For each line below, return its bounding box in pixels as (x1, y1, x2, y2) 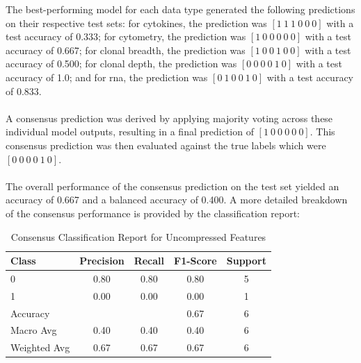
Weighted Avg (10, 340, 70, 355)
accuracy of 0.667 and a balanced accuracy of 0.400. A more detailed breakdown (6, 192, 348, 207)
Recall (134, 253, 165, 268)
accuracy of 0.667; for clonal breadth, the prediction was (6, 42, 246, 57)
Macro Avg (10, 323, 57, 337)
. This (310, 124, 335, 139)
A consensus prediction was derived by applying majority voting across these (6, 110, 333, 125)
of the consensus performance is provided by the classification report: (6, 205, 300, 220)
